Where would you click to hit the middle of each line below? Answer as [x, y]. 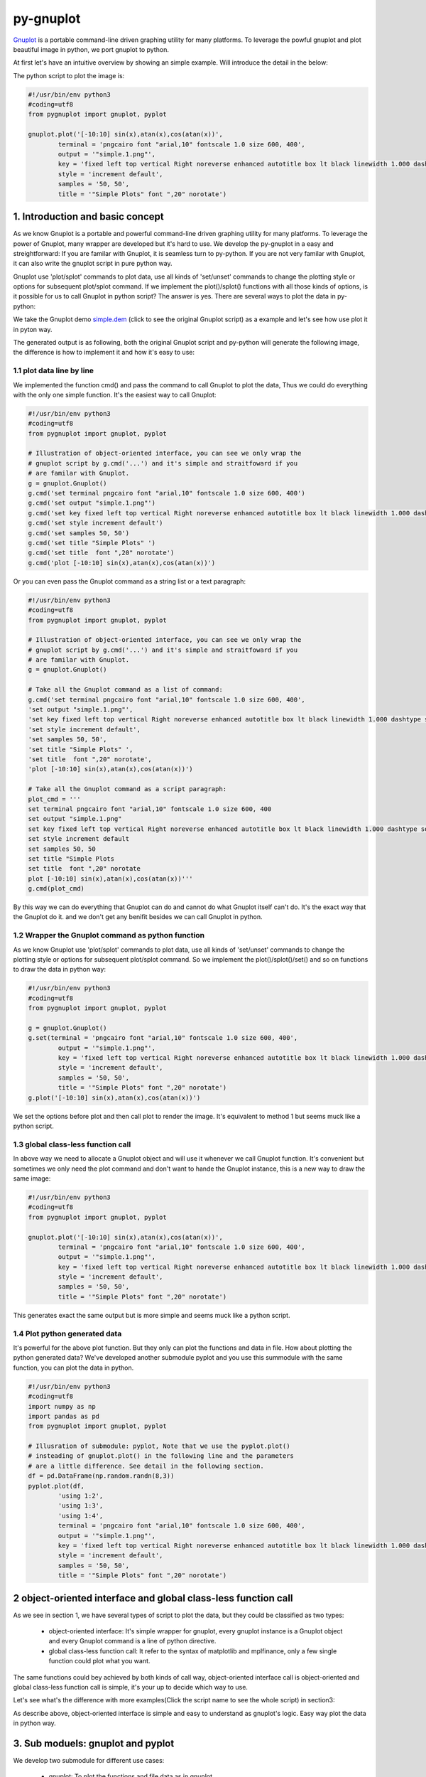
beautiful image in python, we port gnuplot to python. [91, 49]
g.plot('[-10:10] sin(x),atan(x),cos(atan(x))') [114, 1097]
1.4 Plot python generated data [67, 1333]
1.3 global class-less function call [72, 1144]
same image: [32, 1178]
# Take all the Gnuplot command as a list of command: [125, 690]
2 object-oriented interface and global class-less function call [153, 1598]
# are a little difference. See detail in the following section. [146, 1466]
